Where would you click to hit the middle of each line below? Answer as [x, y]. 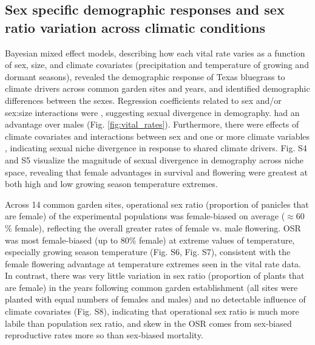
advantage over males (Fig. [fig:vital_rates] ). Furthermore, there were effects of [152, 124]
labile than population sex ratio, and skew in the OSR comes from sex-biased [148, 323]
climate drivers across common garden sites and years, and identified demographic [157, 88]
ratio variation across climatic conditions [135, 27]
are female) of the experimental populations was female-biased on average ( [145, 216]
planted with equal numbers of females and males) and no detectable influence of [155, 299]
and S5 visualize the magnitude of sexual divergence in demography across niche [154, 159]
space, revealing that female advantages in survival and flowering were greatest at [157, 172]
